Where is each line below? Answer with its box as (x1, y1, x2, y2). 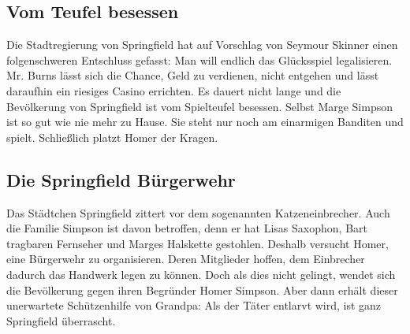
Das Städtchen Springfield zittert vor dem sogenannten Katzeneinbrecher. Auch (6, 204, 390, 221)
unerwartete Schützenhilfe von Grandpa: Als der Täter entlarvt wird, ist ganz (6, 297, 382, 314)
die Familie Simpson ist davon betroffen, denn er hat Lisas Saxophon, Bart (6, 220, 367, 236)
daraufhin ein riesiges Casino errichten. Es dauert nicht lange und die (6, 82, 341, 98)
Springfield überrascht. (6, 312, 116, 328)
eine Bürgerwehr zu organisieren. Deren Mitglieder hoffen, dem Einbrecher (6, 250, 365, 267)
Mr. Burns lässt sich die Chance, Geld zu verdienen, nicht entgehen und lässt (6, 67, 379, 83)
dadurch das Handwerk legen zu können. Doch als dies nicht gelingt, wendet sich (6, 265, 396, 282)
